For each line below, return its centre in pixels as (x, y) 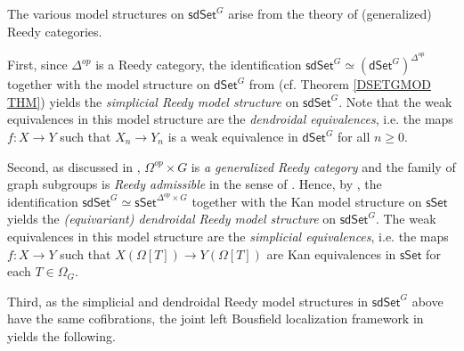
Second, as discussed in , (74, 166)
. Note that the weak (395, 101)
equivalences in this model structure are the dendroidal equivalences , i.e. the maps (230, 119)
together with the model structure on (109, 84)
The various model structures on (96, 13)
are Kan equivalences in (331, 253)
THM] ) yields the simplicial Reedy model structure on (153, 101)
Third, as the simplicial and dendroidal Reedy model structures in (188, 301)
